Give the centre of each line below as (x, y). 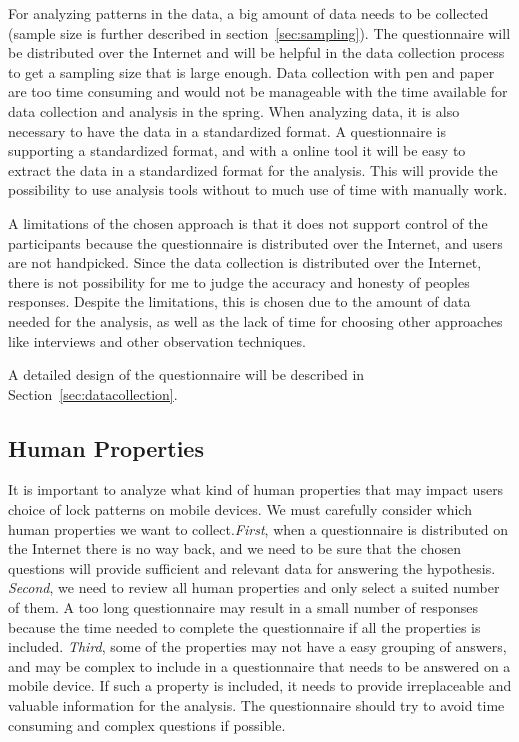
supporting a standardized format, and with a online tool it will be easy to (237, 150)
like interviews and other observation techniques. (157, 340)
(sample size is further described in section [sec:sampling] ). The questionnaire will (259, 32)
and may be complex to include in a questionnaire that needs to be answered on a (259, 665)
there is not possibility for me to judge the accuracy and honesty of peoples (239, 281)
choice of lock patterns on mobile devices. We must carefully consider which (240, 509)
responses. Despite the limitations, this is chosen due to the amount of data (239, 301)
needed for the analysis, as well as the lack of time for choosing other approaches (255, 320)
